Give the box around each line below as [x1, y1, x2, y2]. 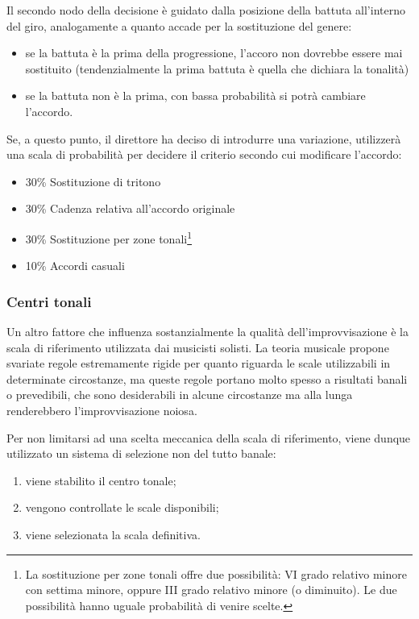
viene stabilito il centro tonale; [25, 472, 176, 488]
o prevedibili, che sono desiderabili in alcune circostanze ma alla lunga [6, 386, 353, 403]
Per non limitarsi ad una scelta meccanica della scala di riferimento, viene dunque [6, 429, 411, 446]
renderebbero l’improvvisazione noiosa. [6, 401, 197, 418]
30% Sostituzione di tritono [25, 172, 161, 189]
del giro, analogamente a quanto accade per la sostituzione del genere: [6, 17, 352, 34]
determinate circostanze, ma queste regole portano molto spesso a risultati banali [6, 370, 408, 387]
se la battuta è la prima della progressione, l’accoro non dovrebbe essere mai [25, 44, 403, 61]
